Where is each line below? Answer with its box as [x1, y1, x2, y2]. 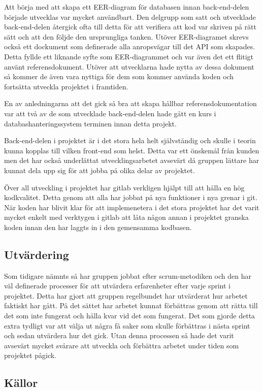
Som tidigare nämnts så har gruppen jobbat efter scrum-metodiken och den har [4, 270, 251, 281]
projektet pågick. [4, 350, 57, 361]
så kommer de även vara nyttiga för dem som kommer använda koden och [4, 71, 234, 82]
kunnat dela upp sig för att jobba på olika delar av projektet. [4, 165, 195, 175]
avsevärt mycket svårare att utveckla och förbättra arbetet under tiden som [4, 340, 239, 350]
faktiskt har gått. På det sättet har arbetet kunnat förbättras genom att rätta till [4, 300, 258, 311]
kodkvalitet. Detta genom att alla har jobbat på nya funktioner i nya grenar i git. [4, 192, 257, 203]
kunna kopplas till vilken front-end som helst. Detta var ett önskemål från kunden [4, 145, 259, 155]
